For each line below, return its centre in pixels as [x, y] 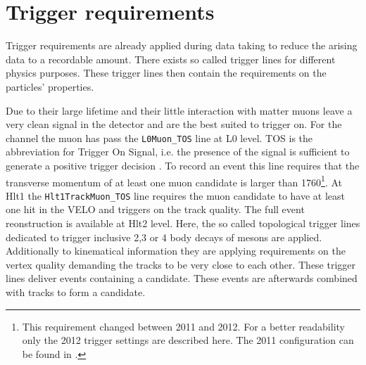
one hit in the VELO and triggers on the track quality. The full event [155, 209]
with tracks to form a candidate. [76, 292]
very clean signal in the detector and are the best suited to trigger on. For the [174, 124]
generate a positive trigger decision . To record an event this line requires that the [183, 165]
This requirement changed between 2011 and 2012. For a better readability [183, 326]
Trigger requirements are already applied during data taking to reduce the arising [182, 45]
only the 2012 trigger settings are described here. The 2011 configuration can [188, 340]
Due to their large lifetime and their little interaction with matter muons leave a [179, 110]
